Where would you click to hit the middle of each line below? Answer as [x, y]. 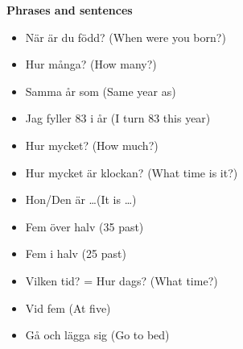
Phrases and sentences [70, 10]
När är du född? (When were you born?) [126, 37]
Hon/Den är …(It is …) [81, 199]
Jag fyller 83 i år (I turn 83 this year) [118, 118]
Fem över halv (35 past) [84, 226]
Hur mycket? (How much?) [92, 145]
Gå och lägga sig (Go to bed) [97, 335]
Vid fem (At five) [68, 307]
